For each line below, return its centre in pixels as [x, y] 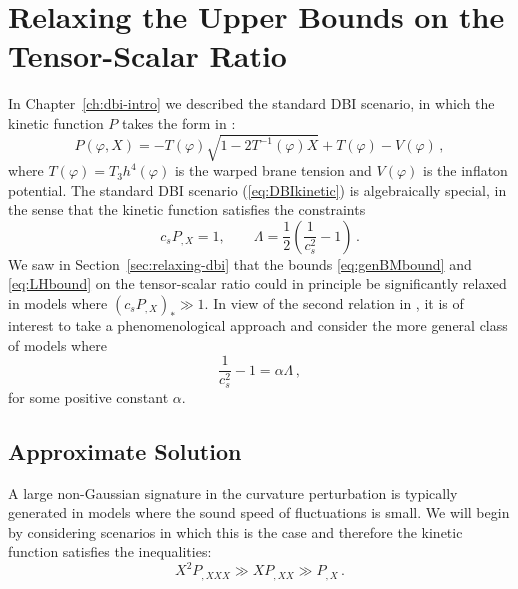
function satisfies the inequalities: [110, 551]
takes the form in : [179, 122]
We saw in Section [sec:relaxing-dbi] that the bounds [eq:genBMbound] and [240, 263]
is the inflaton [465, 170]
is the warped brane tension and [273, 170]
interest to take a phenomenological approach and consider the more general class [258, 325]
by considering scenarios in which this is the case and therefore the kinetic [235, 531]
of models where [57, 344]
